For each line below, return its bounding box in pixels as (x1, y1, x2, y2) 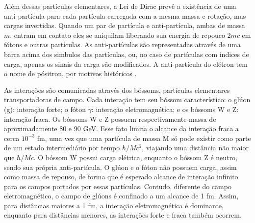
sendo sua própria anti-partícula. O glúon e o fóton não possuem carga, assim (4, 162, 237, 172)
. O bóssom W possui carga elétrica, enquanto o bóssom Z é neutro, (33, 152, 237, 162)
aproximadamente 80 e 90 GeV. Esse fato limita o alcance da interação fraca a (4, 123, 239, 134)
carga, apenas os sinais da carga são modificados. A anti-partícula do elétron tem (4, 58, 248, 69)
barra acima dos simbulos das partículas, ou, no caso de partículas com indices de (4, 49, 249, 59)
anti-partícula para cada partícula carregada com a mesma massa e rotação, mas (4, 10, 246, 21)
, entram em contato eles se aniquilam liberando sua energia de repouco (10, 29, 225, 40)
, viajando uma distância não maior (142, 142, 249, 153)
